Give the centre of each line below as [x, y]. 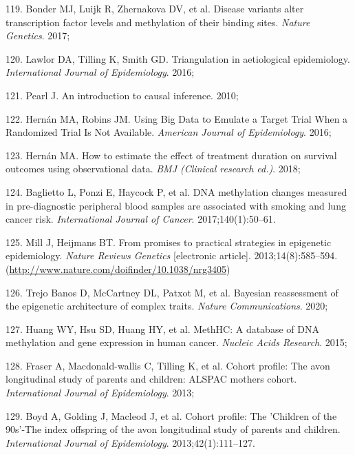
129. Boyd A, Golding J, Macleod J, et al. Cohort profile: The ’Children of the [171, 415]
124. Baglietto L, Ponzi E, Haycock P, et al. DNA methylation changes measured [176, 191]
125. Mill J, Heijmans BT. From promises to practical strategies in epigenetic [169, 242]
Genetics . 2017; [38, 36]
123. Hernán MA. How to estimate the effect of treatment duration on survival [171, 155]
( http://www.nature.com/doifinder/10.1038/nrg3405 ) [118, 269]
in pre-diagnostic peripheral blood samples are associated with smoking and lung [176, 205]
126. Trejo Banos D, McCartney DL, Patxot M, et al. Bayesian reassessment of [172, 292]
